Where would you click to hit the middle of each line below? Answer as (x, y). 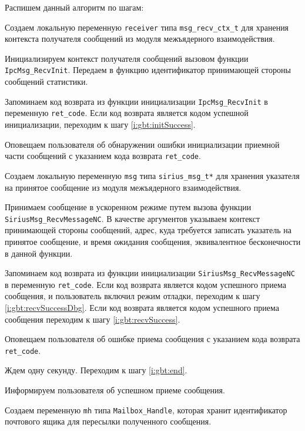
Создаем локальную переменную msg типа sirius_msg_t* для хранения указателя (152, 175)
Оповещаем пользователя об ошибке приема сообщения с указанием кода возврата (152, 339)
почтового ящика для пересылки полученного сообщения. (108, 421)
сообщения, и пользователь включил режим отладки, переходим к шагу (133, 296)
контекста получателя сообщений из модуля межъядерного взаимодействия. (140, 39)
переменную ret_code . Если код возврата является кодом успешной (127, 113)
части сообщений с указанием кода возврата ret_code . (103, 156)
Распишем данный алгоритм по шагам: (74, 7)
